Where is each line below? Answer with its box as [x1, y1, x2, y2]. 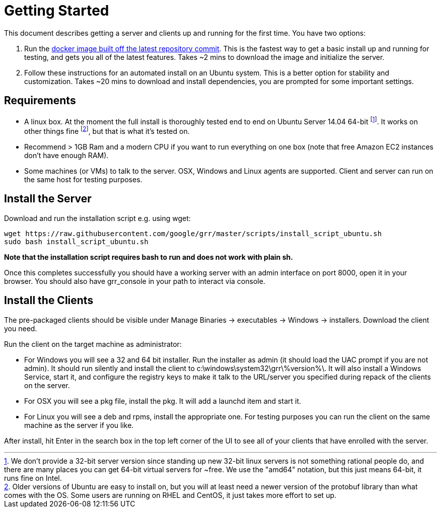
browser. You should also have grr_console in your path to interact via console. [4, 276, 265, 285]
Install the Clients [4, 294, 94, 307]
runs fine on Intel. [4, 473, 62, 482]
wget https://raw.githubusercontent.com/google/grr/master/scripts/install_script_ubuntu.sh [4, 229, 382, 238]
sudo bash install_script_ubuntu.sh [4, 237, 149, 246]
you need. [4, 324, 37, 333]
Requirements [4, 94, 76, 107]
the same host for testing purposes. [24, 175, 142, 184]
